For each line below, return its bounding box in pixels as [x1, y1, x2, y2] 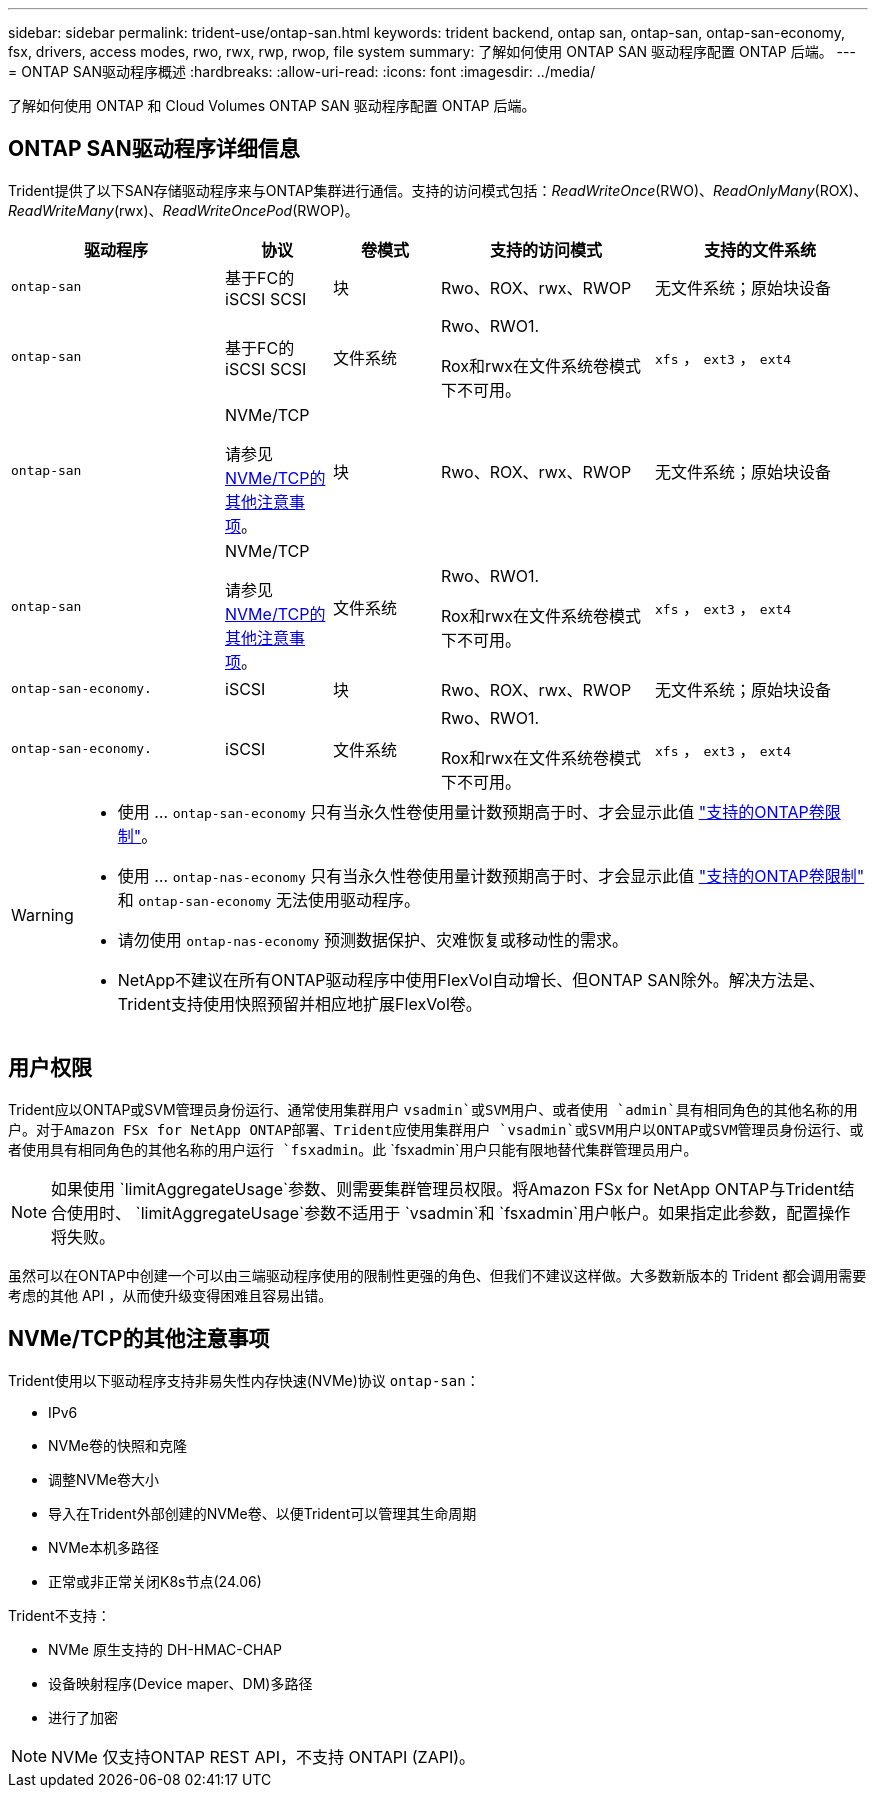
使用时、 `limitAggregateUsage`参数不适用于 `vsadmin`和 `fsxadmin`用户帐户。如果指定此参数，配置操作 [67, 1202, 851, 1223]
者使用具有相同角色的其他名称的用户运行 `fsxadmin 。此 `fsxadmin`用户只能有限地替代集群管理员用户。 [8, 1140, 698, 1158]
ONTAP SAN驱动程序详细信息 [8, 136, 300, 162]
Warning [11, 904, 74, 925]
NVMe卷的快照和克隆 [48, 1436, 188, 1454]
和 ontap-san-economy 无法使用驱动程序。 [117, 889, 420, 910]
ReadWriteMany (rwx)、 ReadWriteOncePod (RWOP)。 [8, 201, 359, 219]
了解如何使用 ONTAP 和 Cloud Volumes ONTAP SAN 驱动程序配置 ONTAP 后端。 [8, 97, 536, 114]
